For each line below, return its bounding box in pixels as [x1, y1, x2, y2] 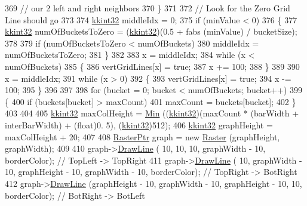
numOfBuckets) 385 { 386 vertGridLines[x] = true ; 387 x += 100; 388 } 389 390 [5, 60, 300, 72]
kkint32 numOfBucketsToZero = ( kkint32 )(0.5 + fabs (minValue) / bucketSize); [5, 25, 297, 38]
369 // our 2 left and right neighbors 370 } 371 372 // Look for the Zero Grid [5, 2, 290, 14]
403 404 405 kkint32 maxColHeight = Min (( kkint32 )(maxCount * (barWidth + [5, 107, 299, 119]
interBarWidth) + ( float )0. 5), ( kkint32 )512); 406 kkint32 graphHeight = [5, 118, 273, 131]
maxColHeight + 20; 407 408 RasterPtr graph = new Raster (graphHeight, [5, 130, 280, 143]
